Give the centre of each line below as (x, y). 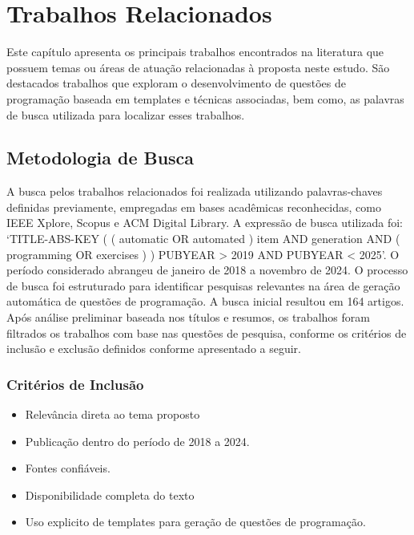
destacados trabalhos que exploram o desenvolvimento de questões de (177, 83)
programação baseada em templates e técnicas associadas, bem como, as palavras (205, 98)
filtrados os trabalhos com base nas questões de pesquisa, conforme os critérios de (207, 332)
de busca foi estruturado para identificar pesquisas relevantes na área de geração (203, 285)
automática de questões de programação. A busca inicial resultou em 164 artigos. (205, 301)
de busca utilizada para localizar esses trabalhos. (126, 114)
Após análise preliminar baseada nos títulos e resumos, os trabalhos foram (188, 317)
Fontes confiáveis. (68, 468)
